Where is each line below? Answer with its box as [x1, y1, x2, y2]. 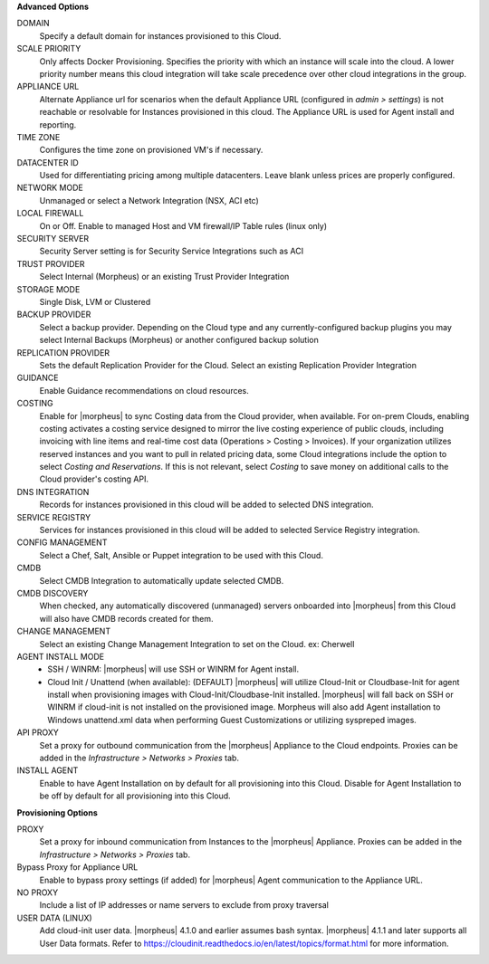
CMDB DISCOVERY [16, 587, 89, 598]
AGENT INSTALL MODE [16, 651, 104, 662]
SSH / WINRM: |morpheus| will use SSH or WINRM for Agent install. [47, 663, 299, 674]
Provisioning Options [16, 807, 99, 818]
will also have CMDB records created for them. [39, 613, 214, 624]
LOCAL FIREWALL [16, 208, 84, 219]
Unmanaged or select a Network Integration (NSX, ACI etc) [39, 195, 260, 205]
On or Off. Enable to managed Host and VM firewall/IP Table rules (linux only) [39, 220, 328, 231]
